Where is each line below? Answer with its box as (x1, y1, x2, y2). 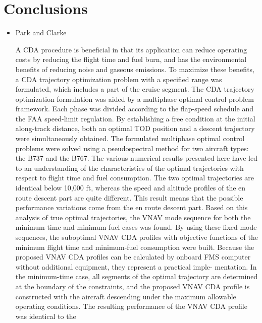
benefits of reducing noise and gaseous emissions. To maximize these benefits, (15, 63, 254, 74)
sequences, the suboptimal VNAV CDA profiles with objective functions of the (15, 232, 258, 242)
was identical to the (15, 310, 76, 321)
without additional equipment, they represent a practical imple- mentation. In (15, 261, 257, 272)
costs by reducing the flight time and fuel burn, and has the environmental (15, 54, 247, 64)
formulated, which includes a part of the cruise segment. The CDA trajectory (15, 84, 254, 94)
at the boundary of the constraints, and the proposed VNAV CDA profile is (15, 281, 250, 291)
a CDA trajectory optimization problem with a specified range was (15, 74, 222, 84)
